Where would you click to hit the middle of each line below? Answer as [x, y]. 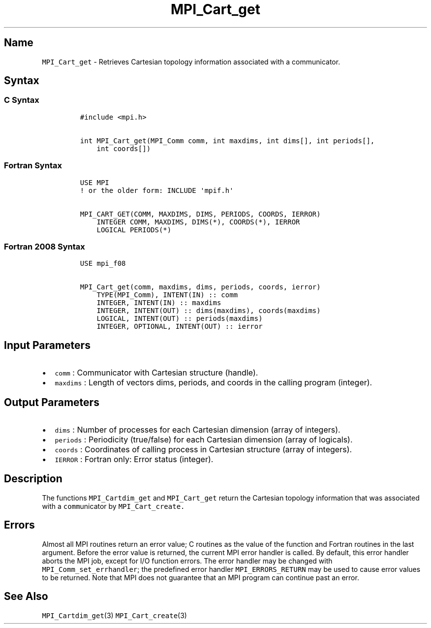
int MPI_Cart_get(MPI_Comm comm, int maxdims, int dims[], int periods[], [227, 141]
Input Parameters [47, 345]
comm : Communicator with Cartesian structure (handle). [156, 373]
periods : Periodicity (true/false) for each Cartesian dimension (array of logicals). [204, 440]
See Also [26, 597]
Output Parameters [52, 402]
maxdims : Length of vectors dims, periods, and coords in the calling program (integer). [214, 383]
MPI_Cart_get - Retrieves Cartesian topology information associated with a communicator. [191, 62]
